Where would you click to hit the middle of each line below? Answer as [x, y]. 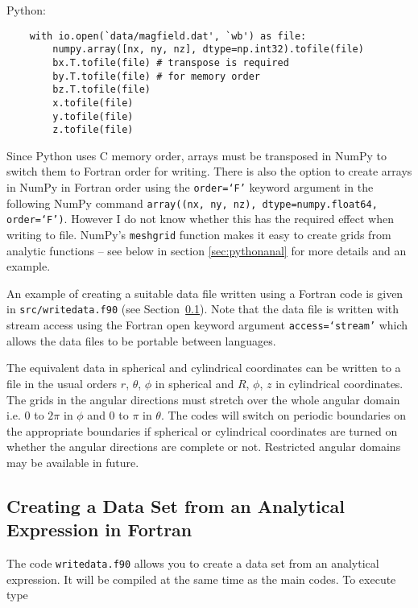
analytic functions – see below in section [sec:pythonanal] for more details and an [207, 250]
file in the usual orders [62, 383]
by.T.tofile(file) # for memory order [156, 76]
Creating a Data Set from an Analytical [176, 505]
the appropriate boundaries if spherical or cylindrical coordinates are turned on [202, 430]
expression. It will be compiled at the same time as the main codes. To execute [201, 579]
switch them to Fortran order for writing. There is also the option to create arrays [209, 171]
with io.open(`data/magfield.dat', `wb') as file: [168, 36]
